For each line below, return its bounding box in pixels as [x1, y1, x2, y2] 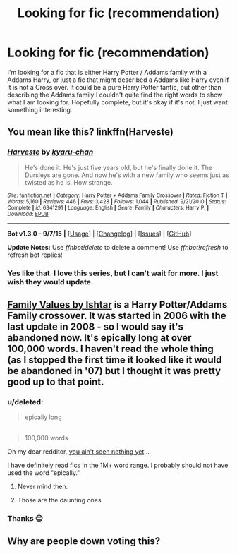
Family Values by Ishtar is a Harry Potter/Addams [7, 299, 228, 311]
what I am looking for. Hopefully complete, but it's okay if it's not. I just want [7, 97, 228, 107]
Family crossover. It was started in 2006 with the [7, 309, 227, 322]
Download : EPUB [7, 210, 49, 217]
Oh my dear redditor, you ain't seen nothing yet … [7, 447, 150, 456]
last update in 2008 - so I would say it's [7, 320, 183, 332]
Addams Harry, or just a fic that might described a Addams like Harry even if [7, 76, 229, 84]
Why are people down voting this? [7, 535, 161, 547]
